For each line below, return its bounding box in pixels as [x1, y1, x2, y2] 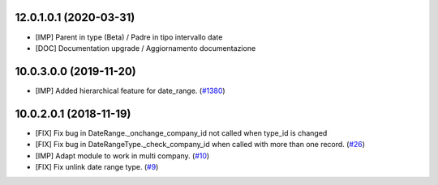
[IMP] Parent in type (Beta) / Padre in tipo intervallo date [35, 32, 223, 42]
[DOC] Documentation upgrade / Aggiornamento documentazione [35, 43, 256, 53]
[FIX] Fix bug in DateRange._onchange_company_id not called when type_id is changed [35, 128, 328, 137]
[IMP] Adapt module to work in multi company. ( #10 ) [35, 150, 210, 161]
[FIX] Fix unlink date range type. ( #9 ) [35, 162, 159, 171]
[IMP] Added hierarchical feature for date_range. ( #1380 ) [35, 86, 226, 95]
